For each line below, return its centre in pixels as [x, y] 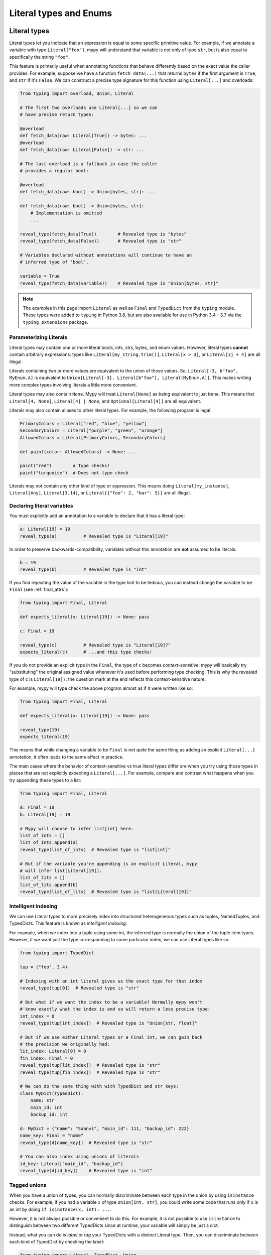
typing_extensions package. [56, 322]
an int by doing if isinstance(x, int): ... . [60, 1209]
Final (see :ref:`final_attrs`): [39, 589]
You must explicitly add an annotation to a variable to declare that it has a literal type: [97, 516]
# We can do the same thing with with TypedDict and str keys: [99, 1086]
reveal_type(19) [40, 730]
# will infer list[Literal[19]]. [61, 870]
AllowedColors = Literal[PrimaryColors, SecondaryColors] [93, 437]
